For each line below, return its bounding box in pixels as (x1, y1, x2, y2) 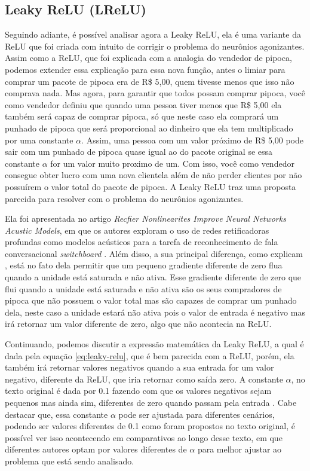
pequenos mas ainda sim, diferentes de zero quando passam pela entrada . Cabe (5, 396, 297, 409)
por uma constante (5, 133, 73, 146)
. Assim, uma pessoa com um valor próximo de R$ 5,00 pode (81, 133, 304, 146)
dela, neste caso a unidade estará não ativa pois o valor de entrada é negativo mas (5, 305, 305, 318)
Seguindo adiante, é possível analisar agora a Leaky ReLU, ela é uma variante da (5, 28, 301, 41)
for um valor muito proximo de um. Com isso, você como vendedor (50, 157, 294, 169)
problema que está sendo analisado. (5, 454, 134, 467)
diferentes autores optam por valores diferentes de (5, 443, 187, 455)
